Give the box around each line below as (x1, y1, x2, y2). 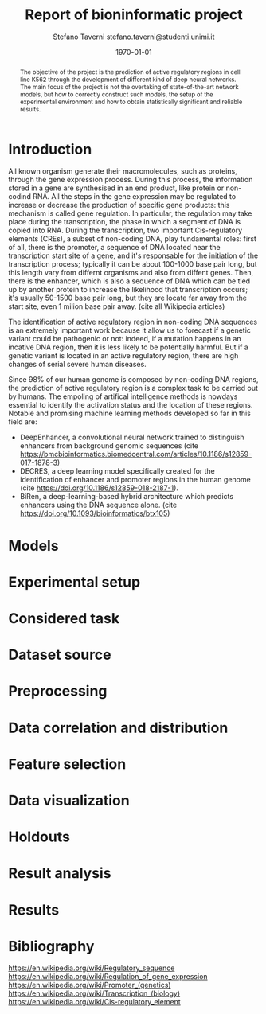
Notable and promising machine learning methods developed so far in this (8, 408, 251, 419)
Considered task (8, 610, 120, 628)
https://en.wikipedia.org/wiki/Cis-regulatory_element (8, 997, 181, 1007)
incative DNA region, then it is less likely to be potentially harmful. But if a (8, 342, 248, 352)
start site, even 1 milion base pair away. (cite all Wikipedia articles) (8, 302, 225, 311)
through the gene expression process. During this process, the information (8, 175, 253, 185)
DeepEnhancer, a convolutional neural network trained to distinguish (19, 432, 244, 443)
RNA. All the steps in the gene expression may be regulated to (33, 192, 237, 201)
